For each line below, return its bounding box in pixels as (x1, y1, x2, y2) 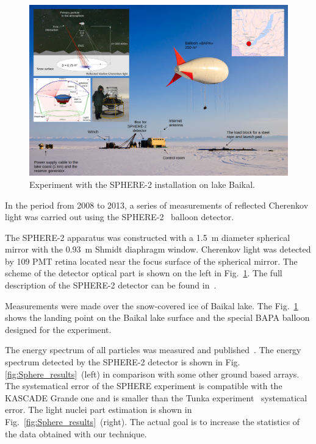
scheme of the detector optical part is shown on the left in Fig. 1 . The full (5, 267, 282, 279)
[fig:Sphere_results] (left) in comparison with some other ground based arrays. (5, 367, 300, 380)
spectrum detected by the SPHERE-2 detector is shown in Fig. (5, 356, 240, 368)
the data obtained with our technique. (5, 427, 147, 440)
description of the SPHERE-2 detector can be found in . (5, 279, 217, 292)
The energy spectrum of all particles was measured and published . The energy (5, 343, 301, 356)
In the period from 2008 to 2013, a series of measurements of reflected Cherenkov (5, 198, 309, 211)
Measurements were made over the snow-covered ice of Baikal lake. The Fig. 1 (5, 299, 298, 312)
